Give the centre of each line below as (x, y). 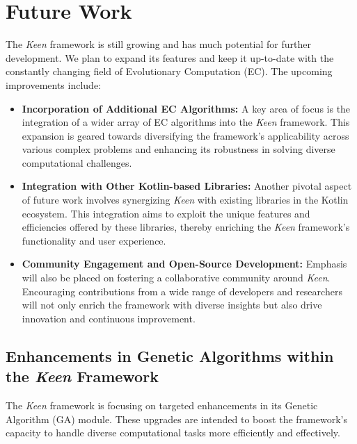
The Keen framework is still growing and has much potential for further (158, 44)
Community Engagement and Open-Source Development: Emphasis (184, 264)
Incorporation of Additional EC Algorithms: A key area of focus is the (186, 108)
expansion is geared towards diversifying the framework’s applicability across (185, 135)
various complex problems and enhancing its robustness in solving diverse (178, 149)
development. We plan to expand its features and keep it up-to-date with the (170, 57)
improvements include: (54, 84)
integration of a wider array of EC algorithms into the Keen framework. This (186, 122)
